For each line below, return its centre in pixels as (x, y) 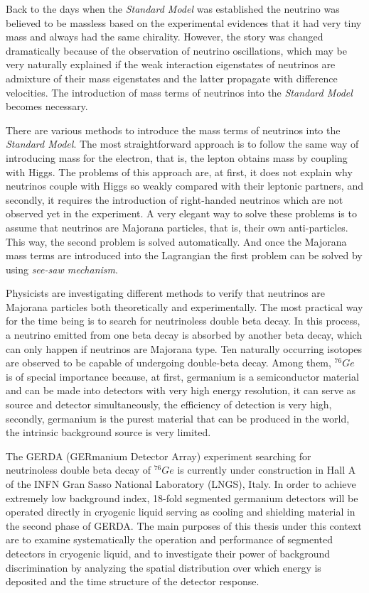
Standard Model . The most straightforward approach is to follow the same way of (182, 144)
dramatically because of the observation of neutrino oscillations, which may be (176, 50)
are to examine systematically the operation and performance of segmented (170, 539)
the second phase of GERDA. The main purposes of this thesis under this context (184, 525)
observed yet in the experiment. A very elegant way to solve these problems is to (181, 213)
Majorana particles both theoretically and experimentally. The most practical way (184, 306)
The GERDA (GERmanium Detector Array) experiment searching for (159, 456)
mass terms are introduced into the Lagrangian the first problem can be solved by (184, 255)
